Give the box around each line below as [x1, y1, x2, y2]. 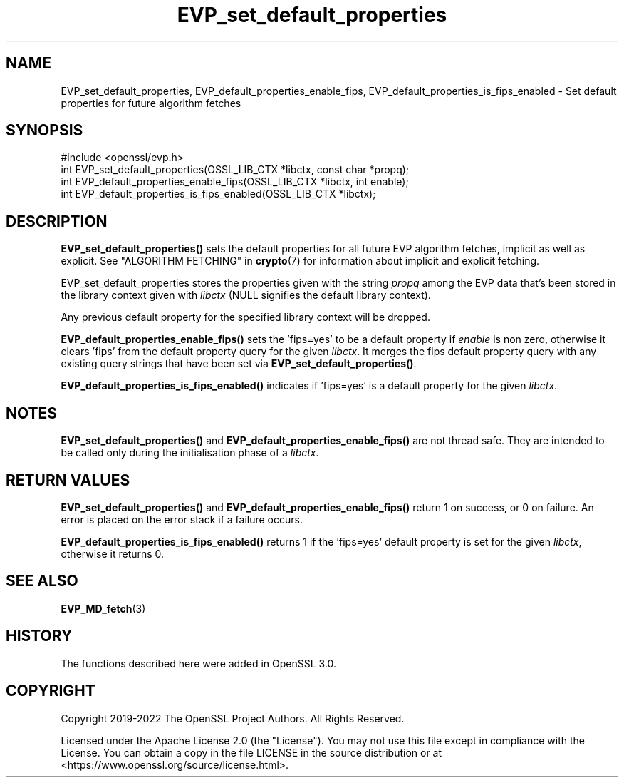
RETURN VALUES [6, 471, 130, 489]
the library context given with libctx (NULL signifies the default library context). [61, 289, 431, 302]
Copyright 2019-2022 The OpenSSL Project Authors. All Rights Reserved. [61, 712, 405, 725]
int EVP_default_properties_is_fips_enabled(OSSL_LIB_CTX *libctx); [61, 188, 376, 200]
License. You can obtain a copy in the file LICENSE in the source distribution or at [61, 746, 442, 759]
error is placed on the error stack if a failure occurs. [61, 513, 303, 526]
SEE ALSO [6, 572, 78, 590]
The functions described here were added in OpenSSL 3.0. [61, 657, 337, 670]
